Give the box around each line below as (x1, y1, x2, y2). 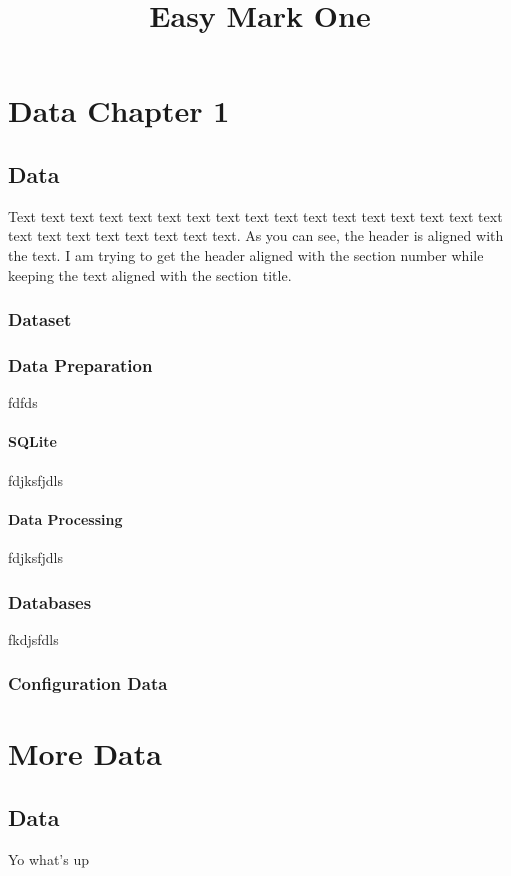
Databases (8, 589, 92, 614)
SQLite (8, 431, 57, 452)
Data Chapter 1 (8, 90, 230, 131)
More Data (8, 733, 162, 774)
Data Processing (8, 508, 123, 529)
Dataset (8, 307, 72, 332)
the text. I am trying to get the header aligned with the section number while (8, 244, 484, 265)
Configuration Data (8, 671, 168, 696)
